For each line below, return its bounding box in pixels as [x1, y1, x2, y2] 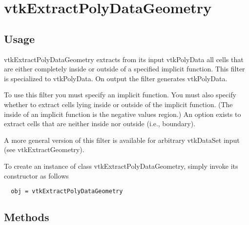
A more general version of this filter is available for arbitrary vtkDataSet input [4, 135, 240, 145]
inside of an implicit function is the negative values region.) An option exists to [4, 109, 241, 119]
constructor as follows [4, 170, 69, 180]
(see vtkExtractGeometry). [4, 144, 84, 155]
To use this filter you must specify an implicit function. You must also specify [4, 90, 236, 100]
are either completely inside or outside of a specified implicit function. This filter [4, 64, 245, 74]
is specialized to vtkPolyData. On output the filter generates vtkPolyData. [4, 73, 228, 83]
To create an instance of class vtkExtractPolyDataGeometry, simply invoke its [4, 160, 238, 171]
